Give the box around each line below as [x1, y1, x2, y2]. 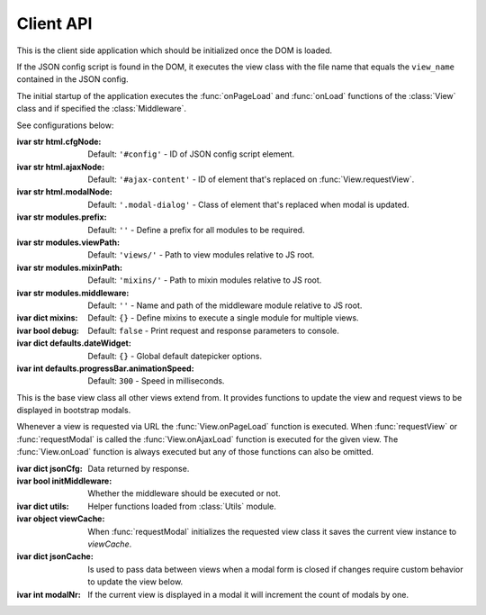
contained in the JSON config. [16, 74, 130, 85]
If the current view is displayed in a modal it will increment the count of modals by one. [87, 589, 409, 600]
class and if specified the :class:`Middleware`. [16, 104, 186, 114]
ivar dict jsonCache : [16, 551, 94, 562]
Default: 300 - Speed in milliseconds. [87, 375, 225, 386]
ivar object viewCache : [16, 513, 105, 524]
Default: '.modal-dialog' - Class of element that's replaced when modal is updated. [87, 199, 409, 210]
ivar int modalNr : [16, 589, 81, 600]
